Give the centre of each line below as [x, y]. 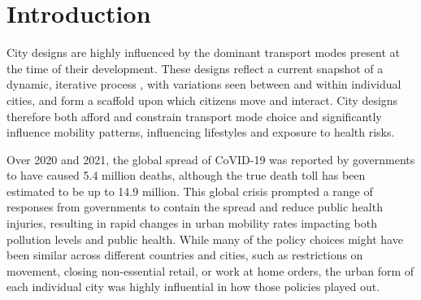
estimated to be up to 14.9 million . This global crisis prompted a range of [190, 191]
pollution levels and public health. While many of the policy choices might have [205, 239]
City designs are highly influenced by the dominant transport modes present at [203, 52]
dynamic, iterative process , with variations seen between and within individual [204, 84]
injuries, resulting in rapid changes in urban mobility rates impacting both [192, 223]
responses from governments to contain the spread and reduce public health [195, 207]
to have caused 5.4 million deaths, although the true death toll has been [186, 175]
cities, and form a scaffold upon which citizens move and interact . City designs [202, 100]
